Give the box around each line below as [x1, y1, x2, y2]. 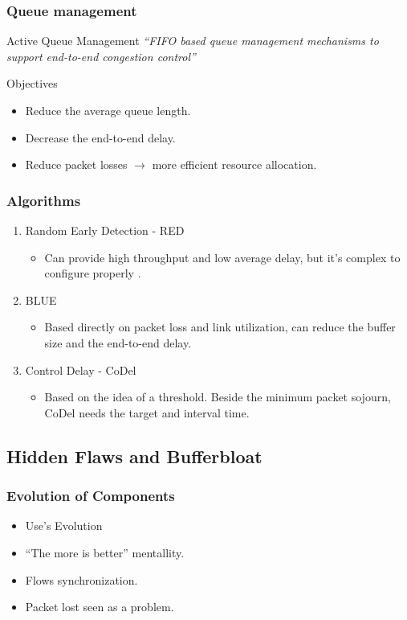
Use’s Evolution [25, 517, 103, 534]
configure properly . [44, 265, 141, 281]
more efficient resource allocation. [152, 156, 317, 173]
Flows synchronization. [25, 571, 138, 588]
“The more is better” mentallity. [25, 544, 185, 560]
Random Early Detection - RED [25, 222, 185, 238]
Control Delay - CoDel [25, 361, 136, 378]
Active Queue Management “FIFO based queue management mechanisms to [6, 32, 379, 49]
